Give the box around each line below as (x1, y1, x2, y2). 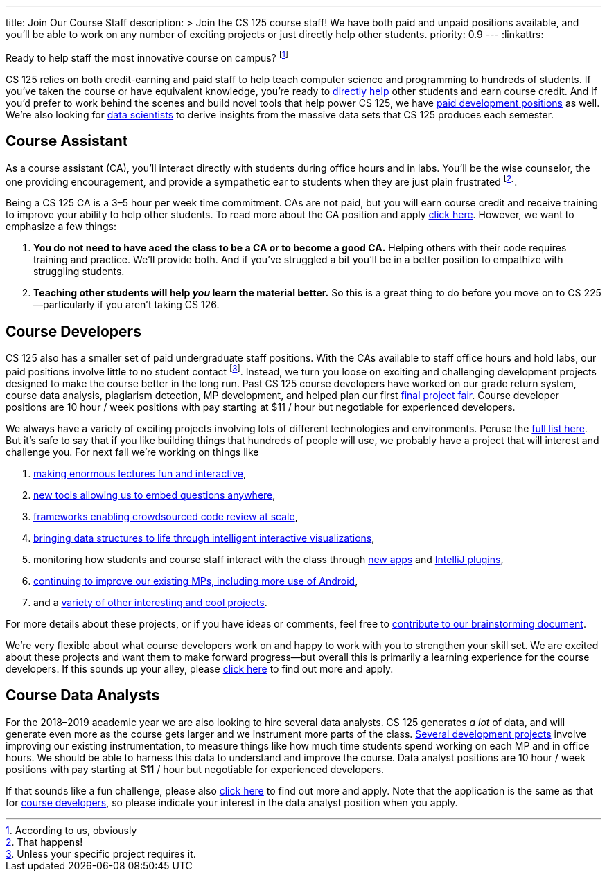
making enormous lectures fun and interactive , (33, 467, 246, 479)
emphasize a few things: (6, 220, 116, 233)
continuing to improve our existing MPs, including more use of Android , (33, 574, 358, 587)
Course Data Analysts (6, 686, 160, 705)
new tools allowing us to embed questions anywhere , (33, 488, 276, 501)
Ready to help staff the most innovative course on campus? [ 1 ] (6, 50, 288, 64)
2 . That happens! (6, 835, 83, 848)
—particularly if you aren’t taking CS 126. (33, 299, 220, 311)
